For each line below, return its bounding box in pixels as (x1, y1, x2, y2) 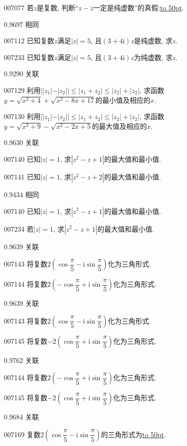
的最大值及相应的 (92, 120, 147, 131)
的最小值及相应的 (95, 94, 151, 105)
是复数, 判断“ (37, 2, 79, 12)
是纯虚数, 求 (134, 35, 173, 46)
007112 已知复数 (4, 35, 54, 46)
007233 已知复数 (4, 52, 54, 62)
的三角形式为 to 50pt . (101, 429, 166, 439)
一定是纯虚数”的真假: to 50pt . (93, 2, 184, 12)
